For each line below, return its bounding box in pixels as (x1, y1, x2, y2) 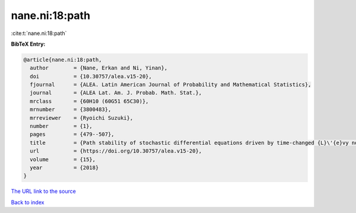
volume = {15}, (30, 156, 96, 163)
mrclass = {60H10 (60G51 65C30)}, (30, 98, 149, 104)
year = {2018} (30, 164, 99, 171)
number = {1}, (30, 123, 93, 130)
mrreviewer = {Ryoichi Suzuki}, (30, 115, 133, 121)
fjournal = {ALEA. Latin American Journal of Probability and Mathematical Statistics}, (30, 81, 311, 88)
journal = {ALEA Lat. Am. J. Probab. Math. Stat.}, (30, 90, 202, 96)
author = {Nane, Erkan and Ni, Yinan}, (30, 65, 168, 71)
